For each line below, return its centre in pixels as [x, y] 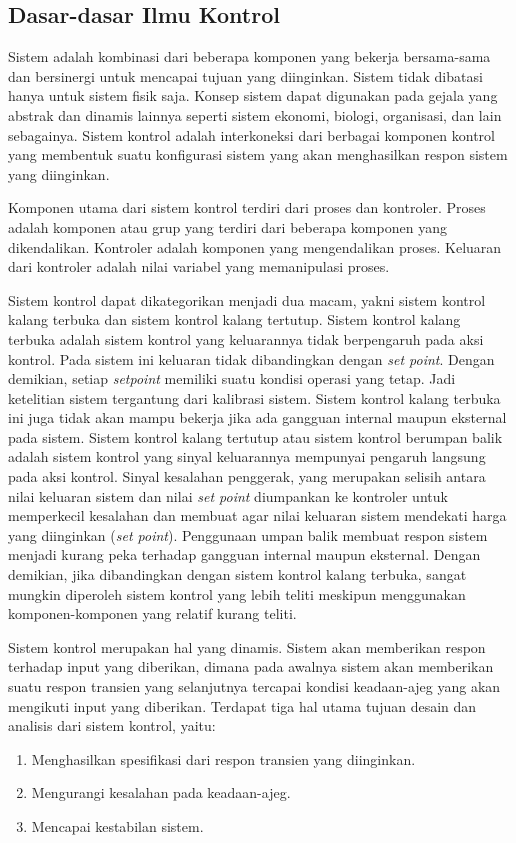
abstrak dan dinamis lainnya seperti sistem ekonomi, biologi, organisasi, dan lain [255, 114]
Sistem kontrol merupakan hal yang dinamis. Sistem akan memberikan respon [247, 646]
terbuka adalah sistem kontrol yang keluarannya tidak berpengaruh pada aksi [246, 338]
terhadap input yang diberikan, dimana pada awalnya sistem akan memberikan [251, 666]
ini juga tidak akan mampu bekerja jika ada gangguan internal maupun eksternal [257, 417]
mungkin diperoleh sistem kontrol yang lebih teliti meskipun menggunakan [237, 593]
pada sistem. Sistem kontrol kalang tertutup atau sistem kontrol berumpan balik [255, 436]
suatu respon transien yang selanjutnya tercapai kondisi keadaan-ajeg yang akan [254, 686]
